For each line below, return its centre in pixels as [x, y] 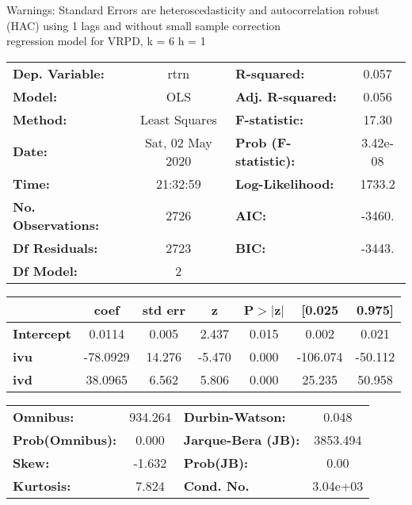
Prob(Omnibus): [65, 439]
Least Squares [178, 119]
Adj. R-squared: [286, 96]
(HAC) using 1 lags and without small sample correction [144, 25]
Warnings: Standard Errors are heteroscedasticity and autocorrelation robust [193, 10]
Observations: [56, 224]
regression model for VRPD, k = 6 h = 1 [106, 41]
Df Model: [45, 270]
